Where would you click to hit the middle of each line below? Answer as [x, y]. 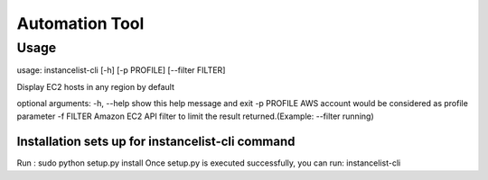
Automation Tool [80, 23]
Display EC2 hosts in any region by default [96, 86]
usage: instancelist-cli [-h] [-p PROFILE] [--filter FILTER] [121, 70]
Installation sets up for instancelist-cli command [156, 142]
